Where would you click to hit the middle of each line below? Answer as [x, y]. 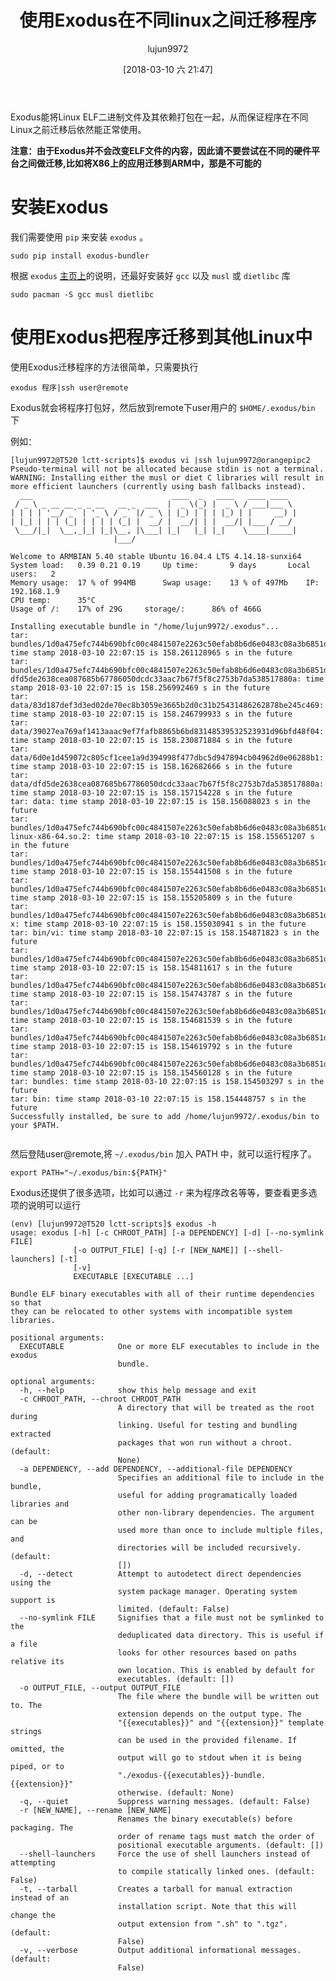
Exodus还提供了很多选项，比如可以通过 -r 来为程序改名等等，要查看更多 [159, 1192]
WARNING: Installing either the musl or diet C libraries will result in [167, 477]
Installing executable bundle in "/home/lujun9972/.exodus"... [145, 626]
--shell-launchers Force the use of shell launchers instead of [165, 1854]
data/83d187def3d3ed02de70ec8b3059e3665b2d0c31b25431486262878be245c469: [167, 705]
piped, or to [37, 1766]
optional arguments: [53, 1381]
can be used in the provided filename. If [207, 1740]
